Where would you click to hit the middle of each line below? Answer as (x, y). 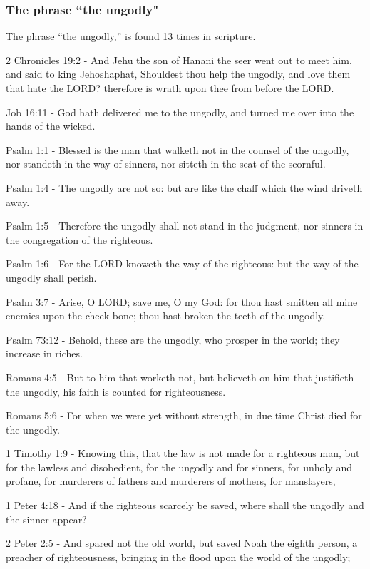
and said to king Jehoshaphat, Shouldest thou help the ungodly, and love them (178, 74)
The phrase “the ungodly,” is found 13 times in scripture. (131, 36)
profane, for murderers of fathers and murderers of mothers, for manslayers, (171, 481)
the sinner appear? (46, 519)
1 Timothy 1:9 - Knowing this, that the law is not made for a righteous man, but (183, 453)
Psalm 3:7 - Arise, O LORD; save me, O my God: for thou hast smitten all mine (182, 301)
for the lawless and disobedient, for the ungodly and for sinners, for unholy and (179, 467)
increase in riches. (44, 353)
